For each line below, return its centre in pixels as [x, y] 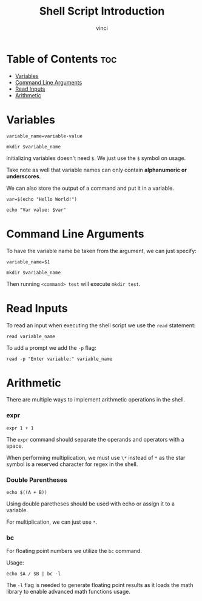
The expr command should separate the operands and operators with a [95, 439]
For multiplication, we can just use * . [52, 522]
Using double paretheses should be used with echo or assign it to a [90, 504]
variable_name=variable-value [45, 136]
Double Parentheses [37, 480]
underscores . [24, 176]
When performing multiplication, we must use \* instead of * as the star [96, 457]
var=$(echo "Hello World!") [42, 199]
